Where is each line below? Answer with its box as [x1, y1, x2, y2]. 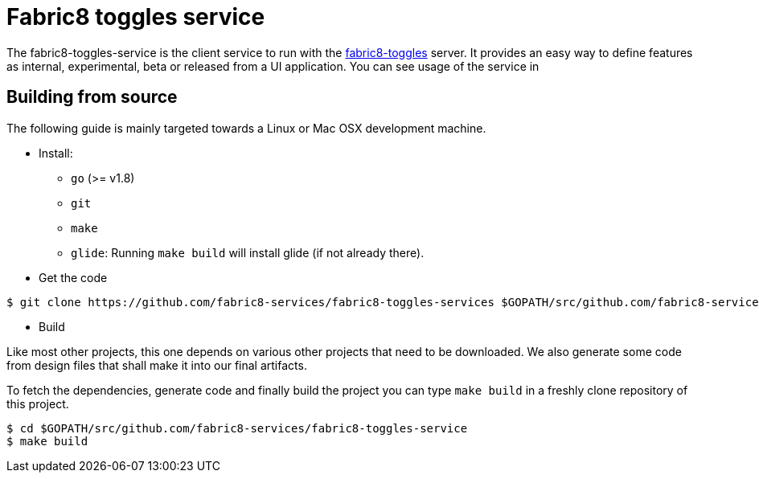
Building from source [6, 87, 178, 108]
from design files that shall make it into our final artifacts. [6, 358, 307, 372]
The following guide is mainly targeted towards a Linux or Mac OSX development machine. [6, 121, 486, 135]
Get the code [39, 270, 108, 285]
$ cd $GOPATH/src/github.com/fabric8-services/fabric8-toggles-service [6, 421, 468, 435]
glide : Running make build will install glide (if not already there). [71, 245, 425, 260]
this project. [6, 396, 69, 411]
